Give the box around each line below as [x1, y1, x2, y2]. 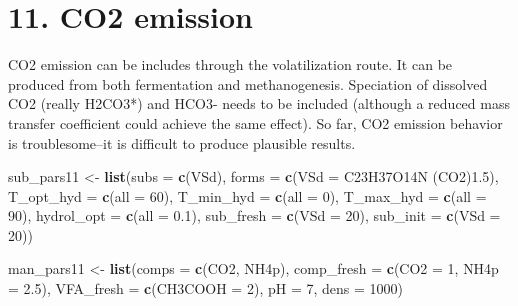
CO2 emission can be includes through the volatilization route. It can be [8, 54, 453, 75]
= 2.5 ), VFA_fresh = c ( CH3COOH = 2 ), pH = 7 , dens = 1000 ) [8, 278, 403, 299]
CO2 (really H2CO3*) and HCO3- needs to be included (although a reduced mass [8, 93, 510, 114]
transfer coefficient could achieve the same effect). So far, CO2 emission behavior [8, 112, 503, 133]
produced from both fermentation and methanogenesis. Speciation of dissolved [8, 73, 488, 94]
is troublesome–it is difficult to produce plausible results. [8, 132, 356, 153]
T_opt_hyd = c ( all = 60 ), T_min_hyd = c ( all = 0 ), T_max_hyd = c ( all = [8, 185, 487, 206]
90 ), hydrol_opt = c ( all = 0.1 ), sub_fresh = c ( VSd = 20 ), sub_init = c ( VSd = [8, 205, 501, 226]
